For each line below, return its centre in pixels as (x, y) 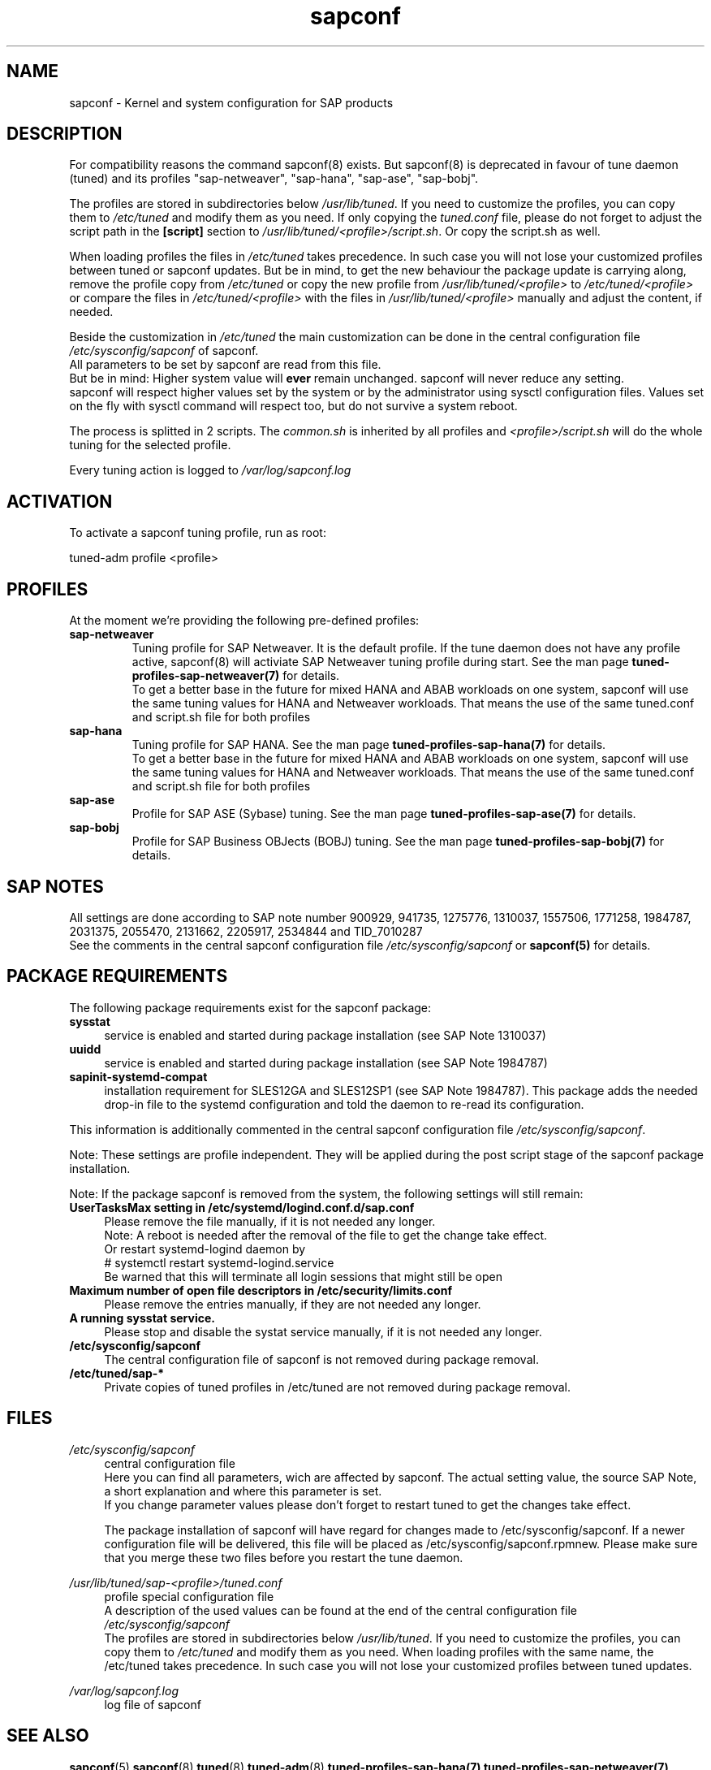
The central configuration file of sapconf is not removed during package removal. (321, 1359)
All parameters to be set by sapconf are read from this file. (225, 365)
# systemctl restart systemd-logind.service (219, 1262)
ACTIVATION (60, 501)
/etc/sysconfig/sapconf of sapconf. (164, 351)
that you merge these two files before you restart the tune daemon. (284, 1557)
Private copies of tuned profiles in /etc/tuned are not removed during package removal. (337, 1387)
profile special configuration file (189, 1596)
